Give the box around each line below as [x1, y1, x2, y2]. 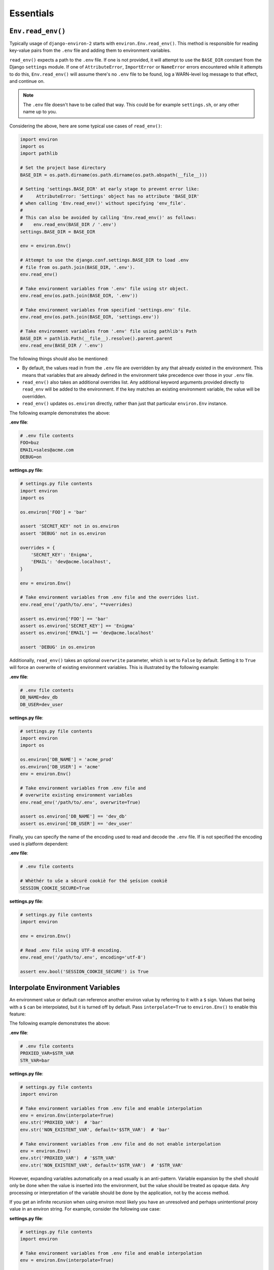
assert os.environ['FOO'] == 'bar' [20, 616, 109, 622]
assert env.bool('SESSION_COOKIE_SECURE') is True [20, 968, 149, 974]
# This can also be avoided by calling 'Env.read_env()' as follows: [20, 214, 197, 220]
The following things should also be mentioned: [9, 356, 109, 362]
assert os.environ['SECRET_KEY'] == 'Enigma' [20, 623, 135, 628]
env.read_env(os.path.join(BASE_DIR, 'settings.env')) [20, 314, 159, 320]
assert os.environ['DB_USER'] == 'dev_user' [20, 820, 133, 827]
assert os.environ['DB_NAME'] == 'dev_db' [20, 813, 127, 819]
